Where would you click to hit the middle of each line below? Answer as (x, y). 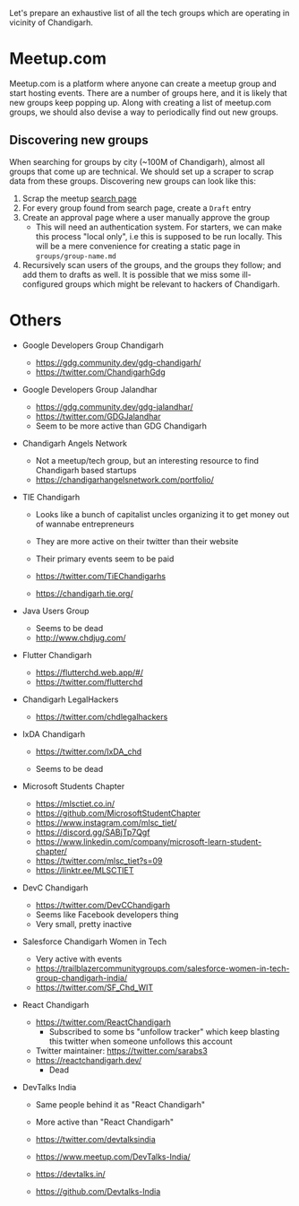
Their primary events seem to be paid (105, 559)
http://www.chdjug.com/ (81, 638)
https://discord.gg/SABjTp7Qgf (93, 832)
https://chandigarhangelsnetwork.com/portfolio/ (125, 480)
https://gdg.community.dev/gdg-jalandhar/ (114, 406)
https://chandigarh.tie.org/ (84, 593)
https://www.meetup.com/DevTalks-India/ (113, 1157)
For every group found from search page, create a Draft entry (137, 208)
